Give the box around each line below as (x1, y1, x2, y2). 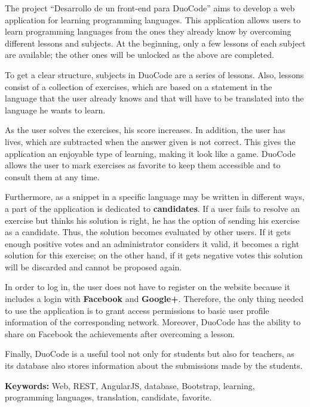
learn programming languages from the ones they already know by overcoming (5, 25, 291, 38)
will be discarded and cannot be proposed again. (5, 260, 182, 273)
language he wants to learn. (5, 103, 106, 116)
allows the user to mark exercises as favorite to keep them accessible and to (5, 159, 281, 171)
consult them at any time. (5, 170, 100, 183)
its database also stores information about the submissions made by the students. (5, 359, 303, 372)
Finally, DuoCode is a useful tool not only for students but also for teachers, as (5, 347, 294, 360)
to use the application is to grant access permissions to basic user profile (5, 304, 269, 316)
